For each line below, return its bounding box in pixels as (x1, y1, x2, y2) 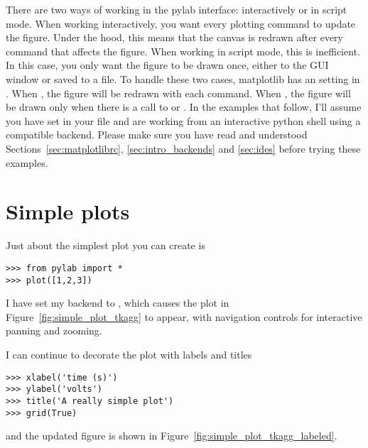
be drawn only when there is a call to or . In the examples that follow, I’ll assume (6, 99, 362, 114)
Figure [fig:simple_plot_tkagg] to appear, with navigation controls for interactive (6, 309, 362, 324)
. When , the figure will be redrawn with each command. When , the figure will (6, 85, 351, 100)
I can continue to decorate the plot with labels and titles (6, 346, 252, 361)
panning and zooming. (6, 323, 102, 338)
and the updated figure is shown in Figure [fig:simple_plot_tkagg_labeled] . (6, 428, 337, 443)
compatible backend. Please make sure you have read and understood (6, 127, 308, 142)
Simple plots (6, 197, 130, 226)
